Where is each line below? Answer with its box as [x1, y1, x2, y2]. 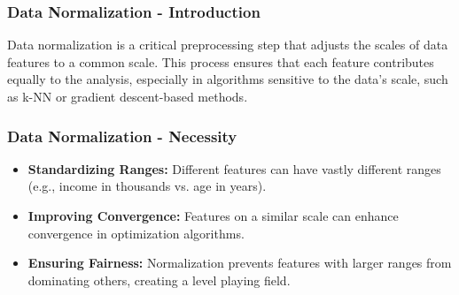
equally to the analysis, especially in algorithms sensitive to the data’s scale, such [7, 70, 448, 88]
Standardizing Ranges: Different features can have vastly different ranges [27, 159, 441, 178]
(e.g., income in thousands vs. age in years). [27, 177, 267, 195]
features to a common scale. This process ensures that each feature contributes [7, 52, 434, 71]
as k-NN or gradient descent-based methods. [7, 87, 248, 105]
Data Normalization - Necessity [7, 125, 237, 147]
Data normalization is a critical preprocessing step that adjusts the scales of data [7, 35, 448, 54]
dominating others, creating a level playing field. [27, 270, 291, 289]
